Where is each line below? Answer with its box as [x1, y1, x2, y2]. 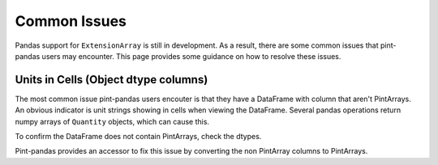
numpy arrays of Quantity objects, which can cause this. [15, 116, 210, 126]
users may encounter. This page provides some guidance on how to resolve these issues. [41, 51, 341, 61]
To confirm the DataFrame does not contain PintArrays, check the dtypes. [15, 132, 262, 142]
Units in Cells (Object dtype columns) [15, 73, 208, 87]
